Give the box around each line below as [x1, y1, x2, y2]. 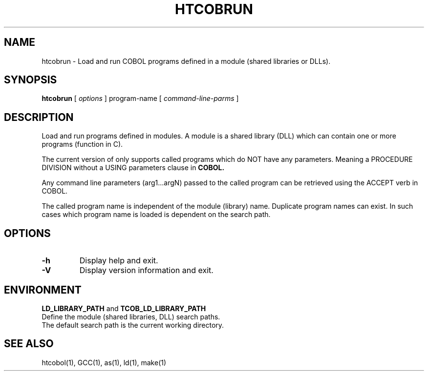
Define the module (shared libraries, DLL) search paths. [42, 312, 220, 321]
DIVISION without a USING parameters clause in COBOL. [42, 163, 225, 172]
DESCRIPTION [4, 111, 74, 123]
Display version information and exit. [79, 265, 214, 276]
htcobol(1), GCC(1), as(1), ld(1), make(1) [42, 358, 167, 367]
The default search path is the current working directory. [42, 320, 224, 329]
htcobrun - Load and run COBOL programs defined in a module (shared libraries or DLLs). [42, 57, 331, 65]
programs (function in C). [42, 140, 123, 149]
